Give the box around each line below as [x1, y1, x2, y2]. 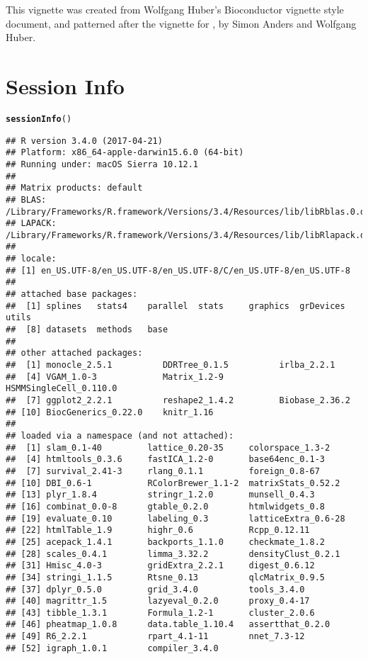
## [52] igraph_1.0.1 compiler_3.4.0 [6, 643, 219, 653]
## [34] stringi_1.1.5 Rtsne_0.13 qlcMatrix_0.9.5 [6, 572, 326, 582]
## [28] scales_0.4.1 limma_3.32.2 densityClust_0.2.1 [6, 548, 340, 559]
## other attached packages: [6, 348, 143, 359]
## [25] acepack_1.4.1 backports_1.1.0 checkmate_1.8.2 [6, 536, 326, 547]
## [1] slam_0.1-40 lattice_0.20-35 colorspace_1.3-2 [6, 442, 330, 453]
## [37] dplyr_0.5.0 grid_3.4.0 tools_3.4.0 [6, 584, 305, 595]
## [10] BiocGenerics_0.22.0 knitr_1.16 [6, 407, 214, 417]
